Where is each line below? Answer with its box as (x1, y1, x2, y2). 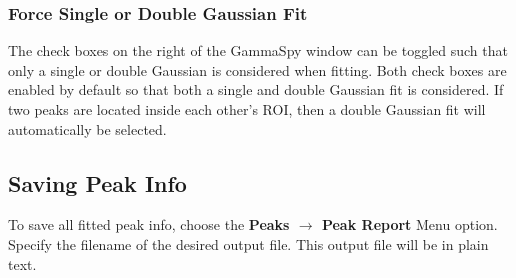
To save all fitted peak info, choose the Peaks (8, 214, 290, 235)
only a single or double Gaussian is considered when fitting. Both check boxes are (8, 59, 507, 80)
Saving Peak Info (8, 167, 187, 198)
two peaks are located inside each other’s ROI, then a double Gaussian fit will (8, 99, 486, 119)
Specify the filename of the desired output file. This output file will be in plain (8, 233, 489, 254)
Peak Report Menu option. (321, 214, 498, 235)
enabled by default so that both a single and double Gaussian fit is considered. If (8, 79, 504, 100)
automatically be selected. (8, 118, 167, 139)
